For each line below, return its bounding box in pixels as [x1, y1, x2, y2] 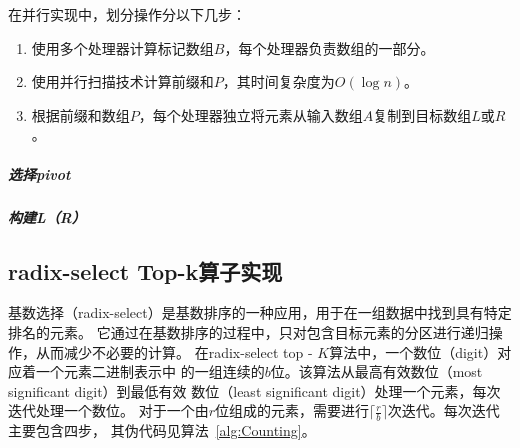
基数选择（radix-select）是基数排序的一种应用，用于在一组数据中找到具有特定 [8, 302, 512, 323]
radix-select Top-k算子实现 [8, 255, 283, 286]
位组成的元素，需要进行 [215, 400, 369, 421]
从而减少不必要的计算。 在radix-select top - [35, 341, 313, 362]
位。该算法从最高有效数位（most [270, 361, 483, 382]
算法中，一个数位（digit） [329, 341, 498, 362]
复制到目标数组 [373, 104, 472, 125]
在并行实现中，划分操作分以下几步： [8, 4, 246, 24]
